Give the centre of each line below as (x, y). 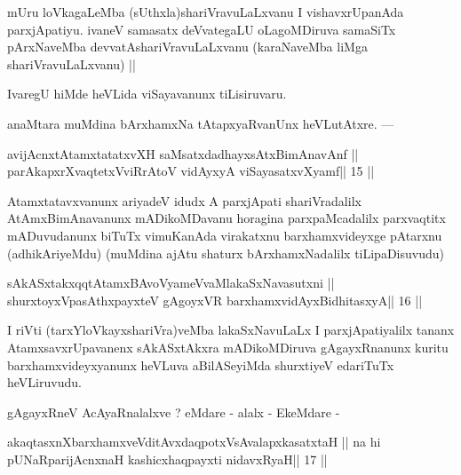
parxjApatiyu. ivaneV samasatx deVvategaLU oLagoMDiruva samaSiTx (202, 29)
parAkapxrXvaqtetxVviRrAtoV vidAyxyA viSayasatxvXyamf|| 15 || (191, 171)
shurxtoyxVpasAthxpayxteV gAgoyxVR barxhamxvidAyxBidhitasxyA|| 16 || (215, 300)
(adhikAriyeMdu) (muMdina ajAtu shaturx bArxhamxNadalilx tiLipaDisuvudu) (226, 253)
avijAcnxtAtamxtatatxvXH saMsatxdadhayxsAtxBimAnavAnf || (183, 153)
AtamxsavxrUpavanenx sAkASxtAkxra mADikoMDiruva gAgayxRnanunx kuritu (228, 347)
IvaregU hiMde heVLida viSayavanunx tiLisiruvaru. (147, 94)
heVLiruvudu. (44, 382)
